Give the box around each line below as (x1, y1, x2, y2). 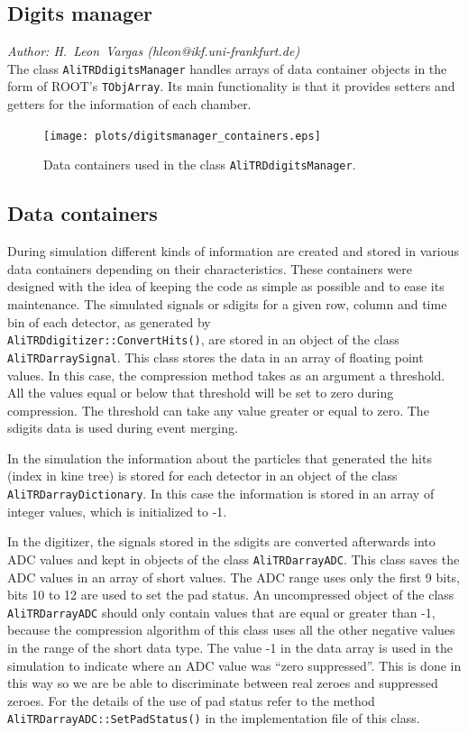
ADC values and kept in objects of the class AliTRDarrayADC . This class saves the (7, 549, 460, 568)
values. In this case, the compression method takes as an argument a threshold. (7, 365, 445, 384)
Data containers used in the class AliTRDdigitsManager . (43, 155, 356, 174)
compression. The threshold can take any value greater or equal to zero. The (7, 400, 429, 419)
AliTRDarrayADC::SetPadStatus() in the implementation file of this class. (7, 709, 420, 728)
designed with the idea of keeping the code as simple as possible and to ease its (7, 277, 445, 296)
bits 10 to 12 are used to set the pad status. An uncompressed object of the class (7, 585, 454, 604)
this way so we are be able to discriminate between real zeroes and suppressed (7, 673, 438, 692)
